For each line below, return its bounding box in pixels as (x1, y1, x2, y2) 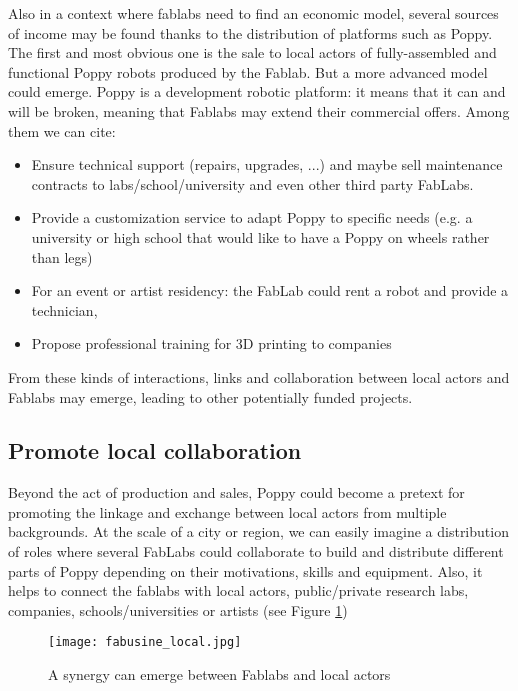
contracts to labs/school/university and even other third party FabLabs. (31, 173, 474, 194)
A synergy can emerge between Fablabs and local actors (48, 664, 391, 685)
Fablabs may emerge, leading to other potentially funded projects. (8, 386, 413, 407)
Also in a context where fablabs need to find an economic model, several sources (8, 3, 499, 23)
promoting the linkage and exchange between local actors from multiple (8, 501, 447, 522)
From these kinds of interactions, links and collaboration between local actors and (8, 366, 510, 387)
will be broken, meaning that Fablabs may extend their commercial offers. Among (8, 100, 510, 121)
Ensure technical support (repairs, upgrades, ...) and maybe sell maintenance (31, 154, 503, 175)
